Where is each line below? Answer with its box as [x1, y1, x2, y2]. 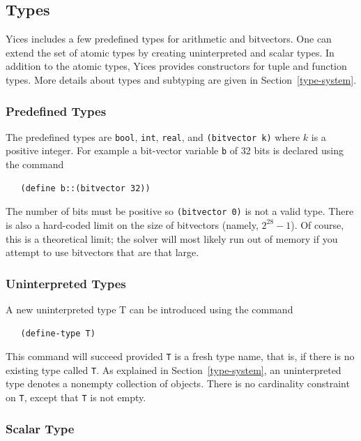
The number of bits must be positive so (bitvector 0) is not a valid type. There [6, 204, 354, 218]
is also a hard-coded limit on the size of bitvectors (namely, [6, 217, 259, 232]
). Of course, [291, 217, 344, 232]
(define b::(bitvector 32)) [20, 183, 151, 193]
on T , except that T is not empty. [6, 390, 146, 405]
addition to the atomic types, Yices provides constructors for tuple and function [6, 59, 347, 73]
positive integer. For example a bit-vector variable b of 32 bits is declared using [6, 143, 344, 158]
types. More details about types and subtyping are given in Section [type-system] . [6, 72, 357, 87]
